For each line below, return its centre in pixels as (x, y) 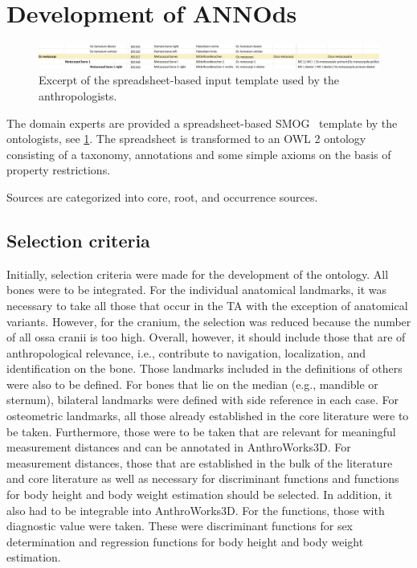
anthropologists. (78, 95)
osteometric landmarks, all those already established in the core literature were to (208, 416)
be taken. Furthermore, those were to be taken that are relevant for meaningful (201, 431)
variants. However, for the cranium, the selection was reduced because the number (209, 321)
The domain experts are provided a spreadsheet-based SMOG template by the (202, 123)
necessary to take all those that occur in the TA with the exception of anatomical (207, 305)
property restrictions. (59, 170)
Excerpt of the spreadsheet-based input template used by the (189, 80)
